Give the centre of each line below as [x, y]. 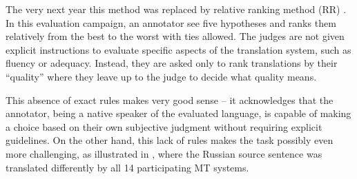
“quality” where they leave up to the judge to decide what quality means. [161, 76]
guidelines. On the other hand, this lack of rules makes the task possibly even [170, 140]
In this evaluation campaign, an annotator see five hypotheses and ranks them [171, 22]
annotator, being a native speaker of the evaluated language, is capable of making [178, 113]
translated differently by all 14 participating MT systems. [127, 167]
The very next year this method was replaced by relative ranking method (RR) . [176, 9]
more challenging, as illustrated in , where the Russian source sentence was [164, 153]
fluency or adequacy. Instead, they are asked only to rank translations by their [172, 63]
